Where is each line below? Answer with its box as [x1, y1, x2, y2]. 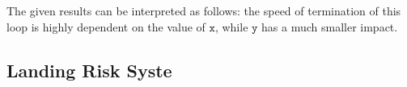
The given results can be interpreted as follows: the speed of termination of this [6, 2, 401, 19]
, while [214, 18, 248, 35]
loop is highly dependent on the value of [6, 18, 206, 35]
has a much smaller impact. [261, 18, 398, 35]
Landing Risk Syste [6, 57, 172, 82]
